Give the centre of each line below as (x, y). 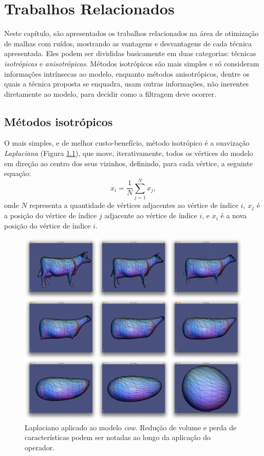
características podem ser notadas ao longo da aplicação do (118, 437)
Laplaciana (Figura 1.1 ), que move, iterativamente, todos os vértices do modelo (129, 153)
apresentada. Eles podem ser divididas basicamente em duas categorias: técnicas (130, 53)
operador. (40, 448)
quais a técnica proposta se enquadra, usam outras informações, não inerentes (126, 84)
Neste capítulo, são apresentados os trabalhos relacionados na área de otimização (131, 33)
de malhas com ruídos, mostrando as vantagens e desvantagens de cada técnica (128, 43)
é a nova (234, 215)
